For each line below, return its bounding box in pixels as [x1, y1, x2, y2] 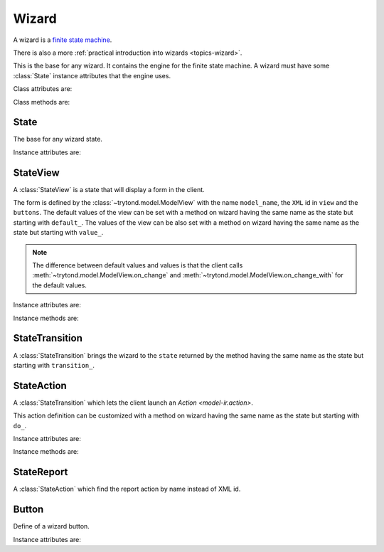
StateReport [13, 466, 68, 478]
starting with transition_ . [13, 361, 95, 369]
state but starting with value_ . [13, 228, 104, 237]
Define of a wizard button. [13, 522, 90, 531]
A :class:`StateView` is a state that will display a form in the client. [13, 185, 206, 193]
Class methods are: [13, 97, 70, 106]
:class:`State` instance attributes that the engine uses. [13, 71, 171, 80]
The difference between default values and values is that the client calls [32, 261, 243, 270]
